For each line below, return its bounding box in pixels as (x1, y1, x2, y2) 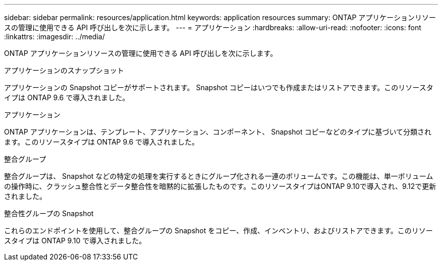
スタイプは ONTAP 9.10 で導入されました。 (4, 236, 146, 245)
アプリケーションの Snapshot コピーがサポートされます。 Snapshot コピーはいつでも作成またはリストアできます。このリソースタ (4, 83, 433, 92)
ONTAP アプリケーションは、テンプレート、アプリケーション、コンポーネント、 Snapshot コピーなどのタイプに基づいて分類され (4, 127, 432, 136)
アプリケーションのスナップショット (4, 66, 124, 75)
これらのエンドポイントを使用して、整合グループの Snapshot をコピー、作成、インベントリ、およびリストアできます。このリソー (4, 226, 433, 235)
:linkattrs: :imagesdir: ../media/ (4, 32, 105, 41)
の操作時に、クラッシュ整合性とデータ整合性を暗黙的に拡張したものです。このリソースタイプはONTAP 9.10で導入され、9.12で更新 (4, 182, 436, 190)
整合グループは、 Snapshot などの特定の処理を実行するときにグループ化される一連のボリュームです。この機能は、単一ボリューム (4, 172, 433, 180)
